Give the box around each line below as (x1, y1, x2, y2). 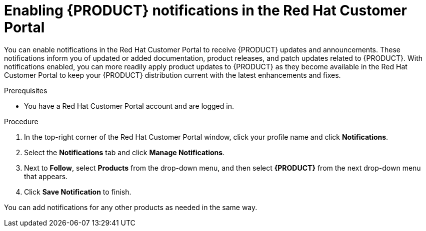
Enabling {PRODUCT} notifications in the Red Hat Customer (4, 2, 407, 19)
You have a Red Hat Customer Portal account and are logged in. (24, 101, 234, 110)
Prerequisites (4, 86, 47, 95)
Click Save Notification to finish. (24, 187, 131, 196)
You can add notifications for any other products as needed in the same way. (4, 203, 257, 212)
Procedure (4, 117, 38, 126)
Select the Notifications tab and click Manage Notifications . (24, 148, 225, 157)
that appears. (24, 172, 68, 181)
